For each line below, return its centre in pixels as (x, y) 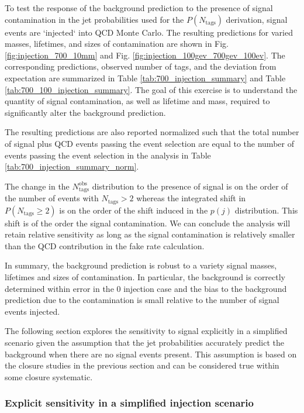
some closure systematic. (49, 376)
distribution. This (266, 210)
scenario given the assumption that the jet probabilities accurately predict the (145, 342)
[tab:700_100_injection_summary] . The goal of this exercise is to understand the (151, 89)
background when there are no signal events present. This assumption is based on (151, 354)
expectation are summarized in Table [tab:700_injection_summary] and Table (145, 78)
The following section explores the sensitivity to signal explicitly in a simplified (146, 331)
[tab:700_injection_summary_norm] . (72, 166)
